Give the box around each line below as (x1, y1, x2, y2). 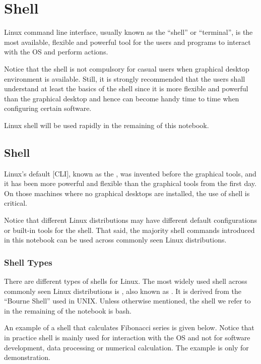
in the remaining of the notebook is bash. (4, 305, 132, 316)
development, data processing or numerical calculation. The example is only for (4, 342, 249, 352)
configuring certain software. (4, 103, 92, 113)
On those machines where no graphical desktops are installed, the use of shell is (4, 188, 250, 198)
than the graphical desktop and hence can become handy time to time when (4, 93, 239, 103)
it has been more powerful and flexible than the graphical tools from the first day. (4, 178, 256, 189)
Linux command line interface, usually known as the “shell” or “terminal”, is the (4, 27, 253, 37)
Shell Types (4, 256, 52, 268)
